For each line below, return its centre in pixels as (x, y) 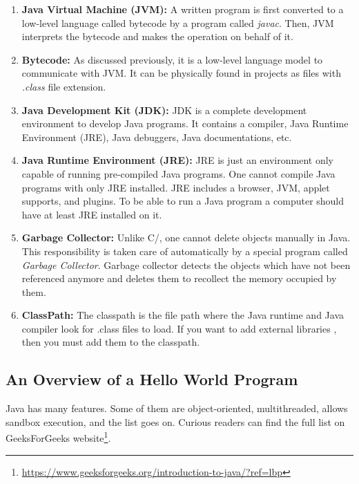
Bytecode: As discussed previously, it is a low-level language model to (172, 59)
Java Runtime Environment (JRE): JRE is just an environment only (177, 160)
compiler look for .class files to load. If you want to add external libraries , (179, 328)
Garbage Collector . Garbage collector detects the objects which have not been (186, 264)
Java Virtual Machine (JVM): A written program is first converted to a (183, 9)
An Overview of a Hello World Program (152, 379)
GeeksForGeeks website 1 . (58, 437)
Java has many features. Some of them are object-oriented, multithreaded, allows (177, 408)
